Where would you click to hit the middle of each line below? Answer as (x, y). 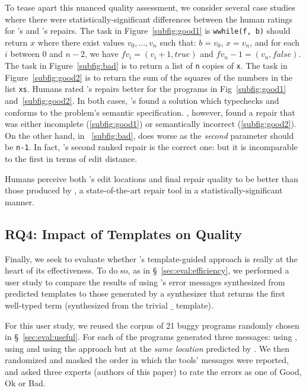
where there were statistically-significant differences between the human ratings (149, 19)
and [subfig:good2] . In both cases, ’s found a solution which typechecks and (142, 100)
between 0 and (36, 54)
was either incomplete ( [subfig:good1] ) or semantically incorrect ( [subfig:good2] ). (151, 124)
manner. (20, 201)
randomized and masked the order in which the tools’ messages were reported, (147, 360)
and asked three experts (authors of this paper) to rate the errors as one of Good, (153, 371)
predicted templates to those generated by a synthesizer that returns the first (145, 293)
